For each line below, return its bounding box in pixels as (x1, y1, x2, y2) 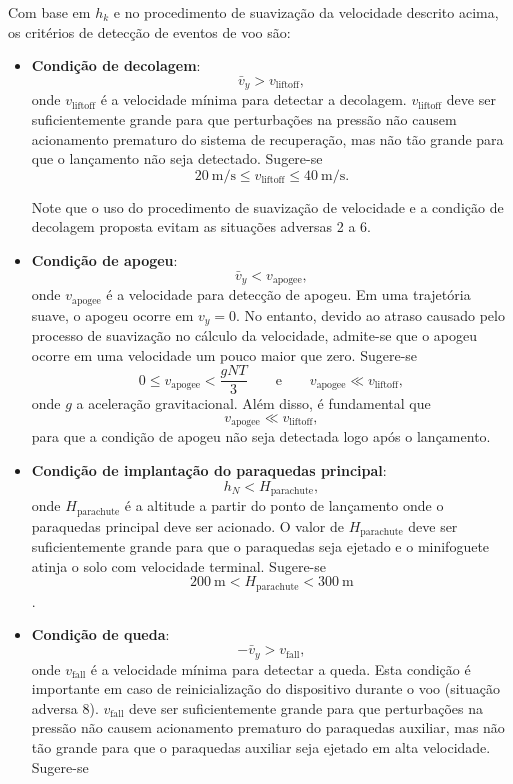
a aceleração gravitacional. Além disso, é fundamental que (76, 393, 431, 414)
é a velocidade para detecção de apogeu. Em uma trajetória (106, 284, 471, 305)
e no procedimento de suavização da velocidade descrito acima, (113, 2, 499, 22)
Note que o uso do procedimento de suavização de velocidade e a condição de (31, 196, 504, 217)
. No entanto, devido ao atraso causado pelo (236, 304, 505, 325)
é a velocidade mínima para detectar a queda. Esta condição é (90, 658, 471, 679)
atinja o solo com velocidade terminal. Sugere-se (31, 555, 327, 576)
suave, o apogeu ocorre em (31, 304, 194, 325)
